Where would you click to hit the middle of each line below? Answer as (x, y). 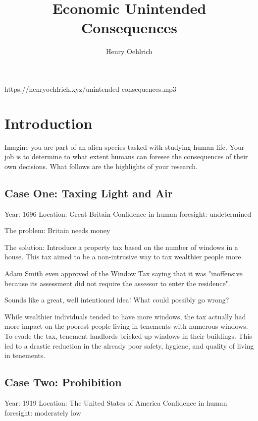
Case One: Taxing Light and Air (89, 193)
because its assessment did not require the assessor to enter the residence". (117, 283)
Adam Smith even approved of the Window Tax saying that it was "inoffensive (124, 273)
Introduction (49, 123)
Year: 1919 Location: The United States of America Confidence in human (116, 402)
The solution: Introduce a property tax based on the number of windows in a (121, 247)
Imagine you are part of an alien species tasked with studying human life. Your (125, 147)
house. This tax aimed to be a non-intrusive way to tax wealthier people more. (124, 257)
